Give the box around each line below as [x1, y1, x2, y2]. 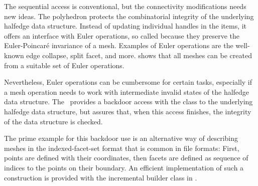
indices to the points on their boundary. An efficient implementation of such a [4, 162, 244, 172]
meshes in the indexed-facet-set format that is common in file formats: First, [4, 142, 239, 153]
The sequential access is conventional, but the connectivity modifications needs [4, 1, 246, 11]
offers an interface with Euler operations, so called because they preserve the [4, 30, 239, 41]
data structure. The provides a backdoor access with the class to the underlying [4, 96, 253, 107]
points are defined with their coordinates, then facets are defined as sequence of [4, 152, 248, 163]
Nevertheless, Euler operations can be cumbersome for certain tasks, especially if [4, 77, 252, 87]
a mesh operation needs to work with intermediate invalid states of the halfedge [4, 86, 249, 97]
